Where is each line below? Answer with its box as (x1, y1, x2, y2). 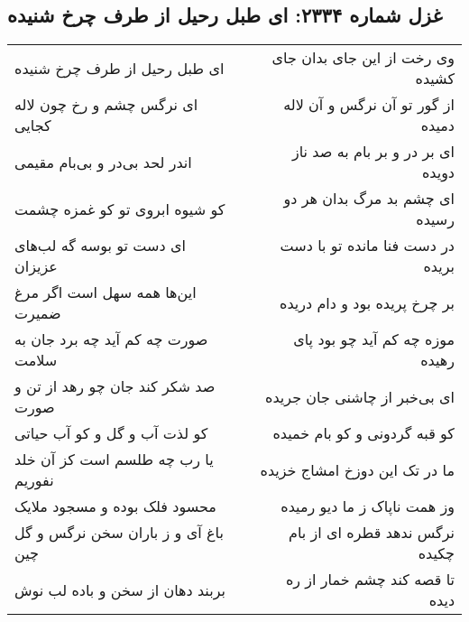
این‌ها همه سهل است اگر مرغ (14, 282, 197, 303)
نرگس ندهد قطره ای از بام (289, 522, 455, 543)
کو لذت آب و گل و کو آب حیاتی (14, 422, 208, 444)
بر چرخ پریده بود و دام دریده (280, 292, 455, 313)
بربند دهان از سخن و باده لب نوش (14, 579, 225, 600)
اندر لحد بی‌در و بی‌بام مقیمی (14, 151, 192, 172)
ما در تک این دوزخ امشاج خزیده (260, 459, 455, 480)
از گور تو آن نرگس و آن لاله (283, 94, 455, 116)
